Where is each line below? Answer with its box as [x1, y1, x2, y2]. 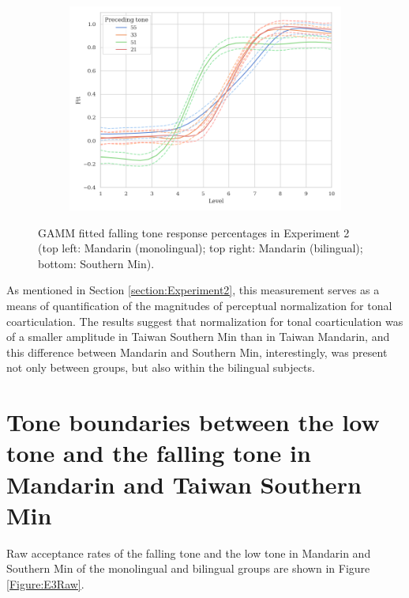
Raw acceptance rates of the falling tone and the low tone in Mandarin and [6, 544, 371, 561]
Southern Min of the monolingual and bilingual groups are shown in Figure [6, 560, 370, 577]
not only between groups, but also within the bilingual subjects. [6, 359, 315, 376]
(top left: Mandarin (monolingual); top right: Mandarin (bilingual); [38, 240, 363, 256]
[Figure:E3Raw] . [6, 575, 84, 592]
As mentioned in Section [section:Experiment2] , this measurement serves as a [6, 282, 380, 298]
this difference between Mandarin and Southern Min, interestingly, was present [6, 343, 388, 360]
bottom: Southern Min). [38, 255, 155, 271]
